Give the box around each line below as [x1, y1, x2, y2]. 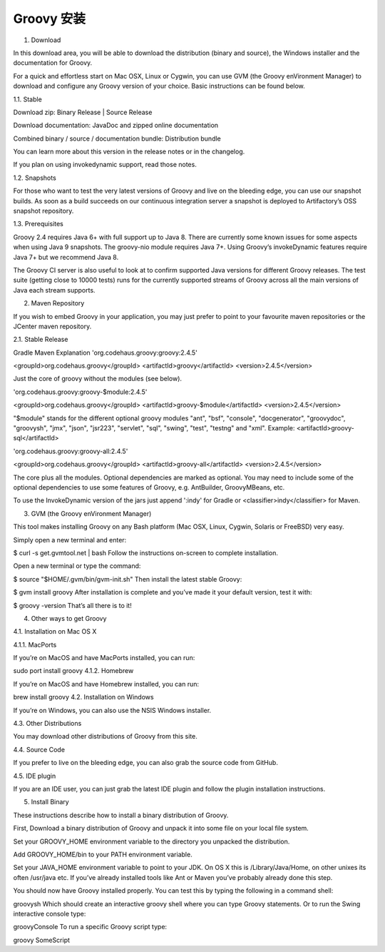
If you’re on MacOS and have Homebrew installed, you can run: [13, 679, 200, 688]
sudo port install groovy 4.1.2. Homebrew [13, 667, 134, 675]
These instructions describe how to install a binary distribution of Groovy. [13, 811, 229, 819]
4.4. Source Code [13, 745, 66, 754]
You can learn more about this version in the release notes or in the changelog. [13, 147, 245, 156]
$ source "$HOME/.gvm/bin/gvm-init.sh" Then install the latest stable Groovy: [13, 574, 242, 583]
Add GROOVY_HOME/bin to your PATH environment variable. [13, 850, 192, 859]
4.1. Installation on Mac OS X [13, 627, 97, 636]
